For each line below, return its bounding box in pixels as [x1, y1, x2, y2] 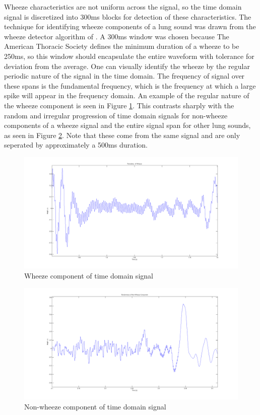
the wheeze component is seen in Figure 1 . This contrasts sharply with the [4, 100, 234, 110]
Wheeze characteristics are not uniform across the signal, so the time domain [4, 2, 242, 12]
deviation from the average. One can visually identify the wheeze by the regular [4, 60, 250, 71]
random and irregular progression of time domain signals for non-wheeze [4, 110, 228, 120]
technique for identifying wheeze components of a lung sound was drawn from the [4, 21, 256, 32]
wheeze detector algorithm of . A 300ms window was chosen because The [4, 31, 229, 41]
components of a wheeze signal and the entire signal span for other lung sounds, [4, 120, 251, 130]
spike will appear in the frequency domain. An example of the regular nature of [4, 90, 249, 101]
